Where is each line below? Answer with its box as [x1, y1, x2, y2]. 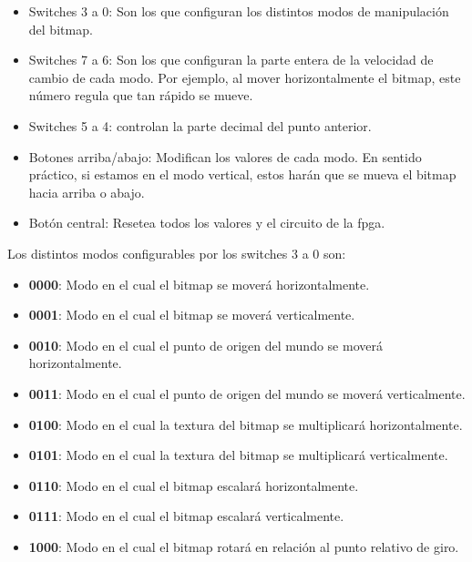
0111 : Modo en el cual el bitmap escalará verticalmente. [28, 506, 344, 526]
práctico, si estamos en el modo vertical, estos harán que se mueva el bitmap [28, 165, 457, 184]
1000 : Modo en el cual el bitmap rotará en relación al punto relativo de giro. [28, 536, 459, 556]
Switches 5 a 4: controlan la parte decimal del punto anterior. [28, 116, 372, 135]
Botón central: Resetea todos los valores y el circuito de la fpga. [28, 213, 385, 232]
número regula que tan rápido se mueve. [28, 86, 253, 105]
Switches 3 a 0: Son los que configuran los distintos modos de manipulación [28, 2, 449, 20]
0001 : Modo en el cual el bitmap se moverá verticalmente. [28, 305, 355, 324]
